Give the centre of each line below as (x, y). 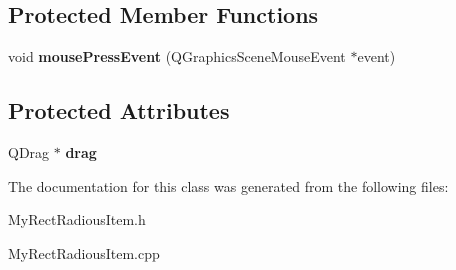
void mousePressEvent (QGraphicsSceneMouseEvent (177, 56)
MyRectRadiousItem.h (77, 219)
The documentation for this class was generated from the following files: (228, 185)
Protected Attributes (119, 110)
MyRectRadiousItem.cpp (84, 252)
